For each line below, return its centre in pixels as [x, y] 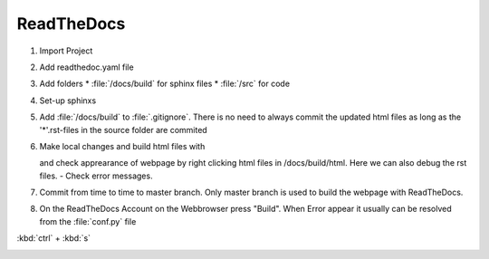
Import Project [66, 51]
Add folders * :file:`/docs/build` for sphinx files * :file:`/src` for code [164, 84]
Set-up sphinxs [68, 101]
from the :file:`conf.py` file [88, 221]
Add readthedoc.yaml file [87, 67]
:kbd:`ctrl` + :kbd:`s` [53, 238]
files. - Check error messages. [96, 176]
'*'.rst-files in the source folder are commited [123, 129]
